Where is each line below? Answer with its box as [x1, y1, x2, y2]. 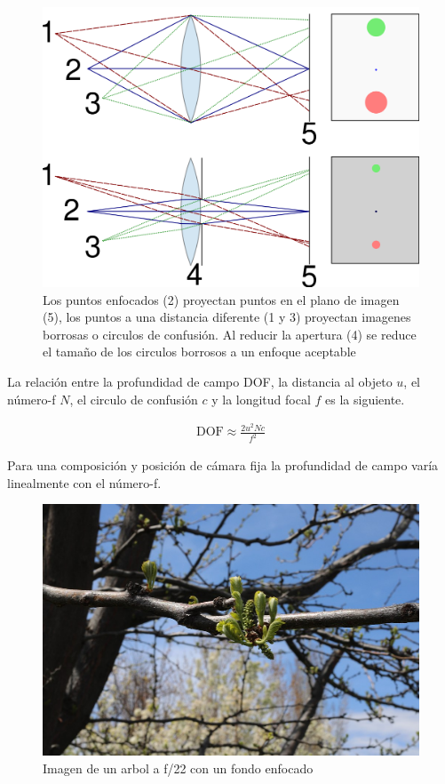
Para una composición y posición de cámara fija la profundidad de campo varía [7, 456, 439, 475]
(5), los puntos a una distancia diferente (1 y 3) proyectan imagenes [43, 308, 411, 326]
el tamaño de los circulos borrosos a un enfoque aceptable [43, 342, 356, 361]
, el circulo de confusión [69, 389, 198, 408]
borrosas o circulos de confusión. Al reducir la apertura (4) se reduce [43, 324, 417, 343]
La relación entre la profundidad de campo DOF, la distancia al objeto [7, 372, 393, 391]
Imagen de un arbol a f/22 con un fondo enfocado [43, 758, 314, 777]
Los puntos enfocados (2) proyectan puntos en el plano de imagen [43, 290, 400, 308]
